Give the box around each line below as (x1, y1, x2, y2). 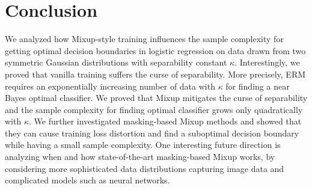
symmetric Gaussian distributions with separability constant (5, 56, 227, 69)
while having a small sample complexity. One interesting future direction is (5, 138, 281, 151)
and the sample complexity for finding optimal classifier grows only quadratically (5, 103, 303, 115)
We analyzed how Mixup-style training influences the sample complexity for (5, 32, 284, 45)
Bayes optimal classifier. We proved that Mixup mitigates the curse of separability (5, 91, 308, 104)
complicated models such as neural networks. (5, 174, 170, 186)
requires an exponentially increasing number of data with (5, 79, 215, 92)
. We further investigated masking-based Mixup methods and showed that (28, 115, 302, 127)
